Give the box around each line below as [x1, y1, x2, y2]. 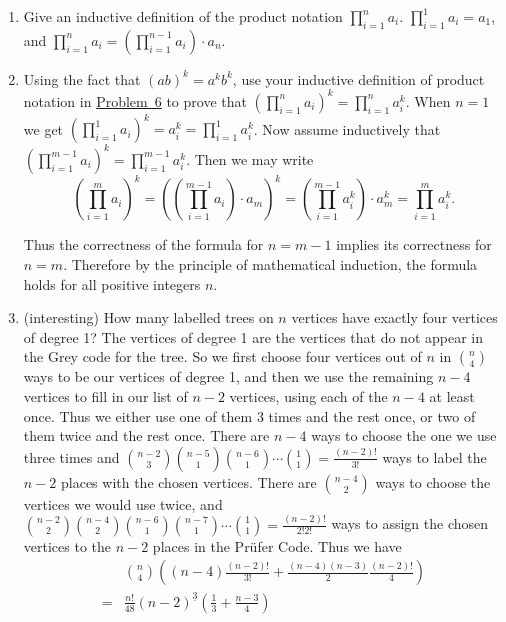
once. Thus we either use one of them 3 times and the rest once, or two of [23, 405, 476, 426]
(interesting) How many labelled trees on [23, 307, 274, 328]
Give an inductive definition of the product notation [23, 6, 343, 26]
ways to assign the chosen [331, 513, 488, 534]
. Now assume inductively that [253, 118, 441, 139]
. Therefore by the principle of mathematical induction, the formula [63, 253, 478, 274]
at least [429, 385, 475, 406]
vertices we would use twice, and [23, 493, 223, 514]
